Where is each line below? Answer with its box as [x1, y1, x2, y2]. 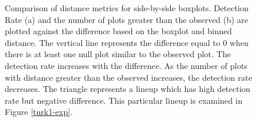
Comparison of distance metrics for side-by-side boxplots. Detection [5, 2, 249, 14]
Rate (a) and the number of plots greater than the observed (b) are [5, 13, 248, 25]
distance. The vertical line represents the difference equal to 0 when [5, 36, 249, 48]
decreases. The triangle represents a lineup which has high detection [5, 83, 251, 95]
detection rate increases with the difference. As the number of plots [5, 59, 248, 71]
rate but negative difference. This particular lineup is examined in [5, 94, 243, 106]
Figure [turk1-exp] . [5, 105, 73, 118]
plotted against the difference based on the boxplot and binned [5, 25, 232, 37]
